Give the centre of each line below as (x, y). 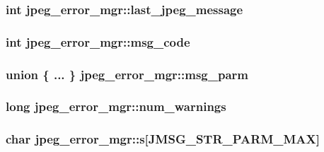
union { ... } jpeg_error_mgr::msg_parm (127, 74)
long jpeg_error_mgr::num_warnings (116, 106)
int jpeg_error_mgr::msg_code (98, 41)
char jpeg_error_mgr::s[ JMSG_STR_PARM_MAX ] (163, 139)
